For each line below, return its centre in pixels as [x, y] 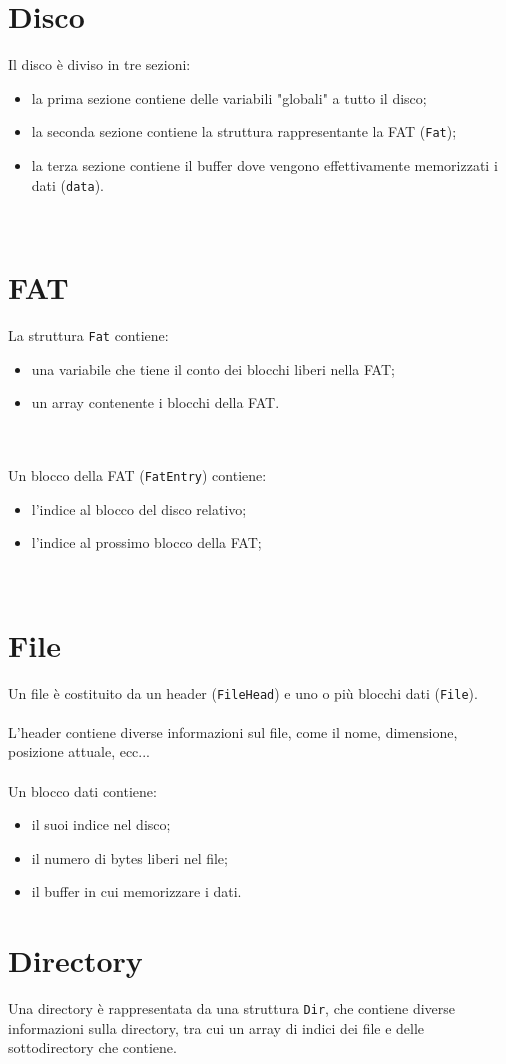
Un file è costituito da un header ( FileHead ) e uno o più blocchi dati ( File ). [243, 692]
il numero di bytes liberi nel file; [129, 857]
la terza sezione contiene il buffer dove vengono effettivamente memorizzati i [264, 164]
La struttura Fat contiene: [88, 334]
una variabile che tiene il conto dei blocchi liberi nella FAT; [213, 368]
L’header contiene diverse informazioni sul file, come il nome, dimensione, [233, 731]
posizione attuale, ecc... [79, 751]
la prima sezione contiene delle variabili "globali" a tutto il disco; [229, 97]
